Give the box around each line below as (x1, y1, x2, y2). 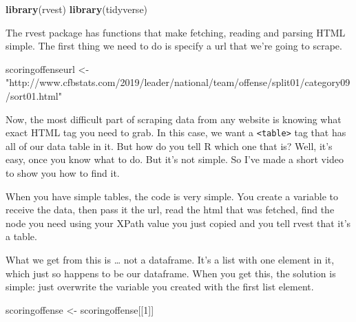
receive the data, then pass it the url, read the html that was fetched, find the (6, 202, 335, 217)
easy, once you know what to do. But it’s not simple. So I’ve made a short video (6, 152, 344, 167)
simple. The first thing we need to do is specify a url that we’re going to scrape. (6, 39, 342, 53)
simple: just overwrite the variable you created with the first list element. (6, 279, 314, 294)
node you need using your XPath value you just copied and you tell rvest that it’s (6, 215, 351, 230)
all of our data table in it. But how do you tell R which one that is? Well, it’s (6, 138, 333, 153)
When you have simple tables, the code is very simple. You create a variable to (6, 189, 338, 203)
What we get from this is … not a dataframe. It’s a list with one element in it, (6, 252, 335, 266)
